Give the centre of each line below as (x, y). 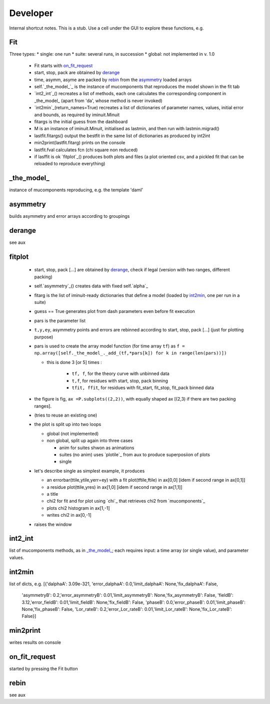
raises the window (53, 524)
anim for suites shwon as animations (97, 448)
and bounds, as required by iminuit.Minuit (77, 115)
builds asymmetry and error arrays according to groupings (69, 216)
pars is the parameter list (60, 320)
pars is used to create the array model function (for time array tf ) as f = (109, 346)
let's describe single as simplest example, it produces (89, 471)
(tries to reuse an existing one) (66, 415)
